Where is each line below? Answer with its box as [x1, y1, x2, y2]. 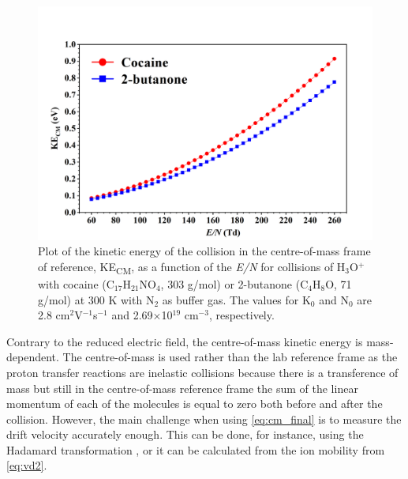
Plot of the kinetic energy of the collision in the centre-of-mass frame [38, 243, 371, 259]
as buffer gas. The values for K [162, 291, 311, 307]
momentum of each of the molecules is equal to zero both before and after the [6, 395, 383, 412]
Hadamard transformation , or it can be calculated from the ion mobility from [6, 441, 385, 458]
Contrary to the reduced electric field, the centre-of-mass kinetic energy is [6, 333, 363, 349]
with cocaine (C [38, 275, 114, 292]
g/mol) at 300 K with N [38, 291, 155, 307]
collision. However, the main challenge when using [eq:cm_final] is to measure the [6, 410, 402, 427]
